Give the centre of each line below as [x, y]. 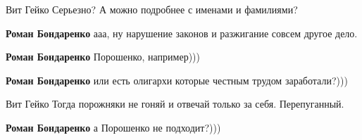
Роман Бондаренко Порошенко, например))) [103, 57]
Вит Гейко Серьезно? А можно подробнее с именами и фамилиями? [152, 9]
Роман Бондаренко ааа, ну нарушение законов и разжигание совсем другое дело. [182, 33]
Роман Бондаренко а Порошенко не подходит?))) [113, 127]
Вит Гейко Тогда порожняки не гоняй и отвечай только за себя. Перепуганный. [175, 104]
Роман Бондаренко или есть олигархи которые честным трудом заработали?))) [177, 80]
